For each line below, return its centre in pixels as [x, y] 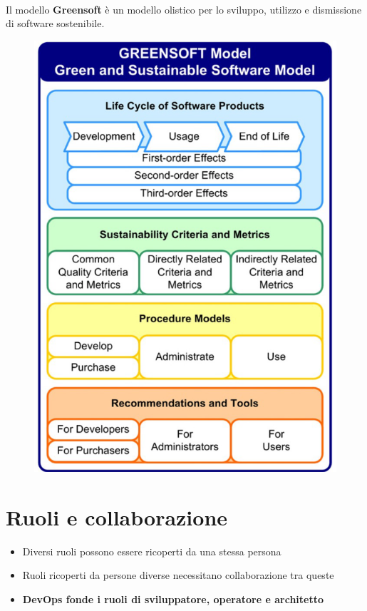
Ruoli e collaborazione [117, 517]
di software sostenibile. [55, 23]
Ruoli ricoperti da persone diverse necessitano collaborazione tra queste [178, 575]
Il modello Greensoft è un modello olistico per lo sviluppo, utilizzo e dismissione [184, 9]
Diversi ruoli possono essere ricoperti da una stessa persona [152, 551]
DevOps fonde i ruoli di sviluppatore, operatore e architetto [173, 599]
